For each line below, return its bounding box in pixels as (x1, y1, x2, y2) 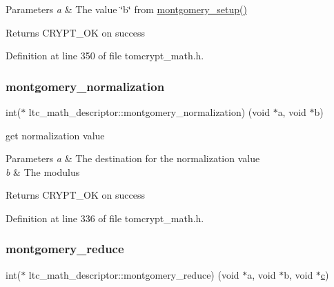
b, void (284, 267, 313, 281)
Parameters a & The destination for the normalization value (6, 151, 260, 166)
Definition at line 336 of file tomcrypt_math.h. (6, 210, 204, 225)
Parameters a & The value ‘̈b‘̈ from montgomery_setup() (6, 2, 247, 16)
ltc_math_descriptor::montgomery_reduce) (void (28, 267, 239, 281)
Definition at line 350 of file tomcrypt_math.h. (6, 48, 204, 63)
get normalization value (6, 128, 105, 142)
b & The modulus (6, 164, 80, 179)
